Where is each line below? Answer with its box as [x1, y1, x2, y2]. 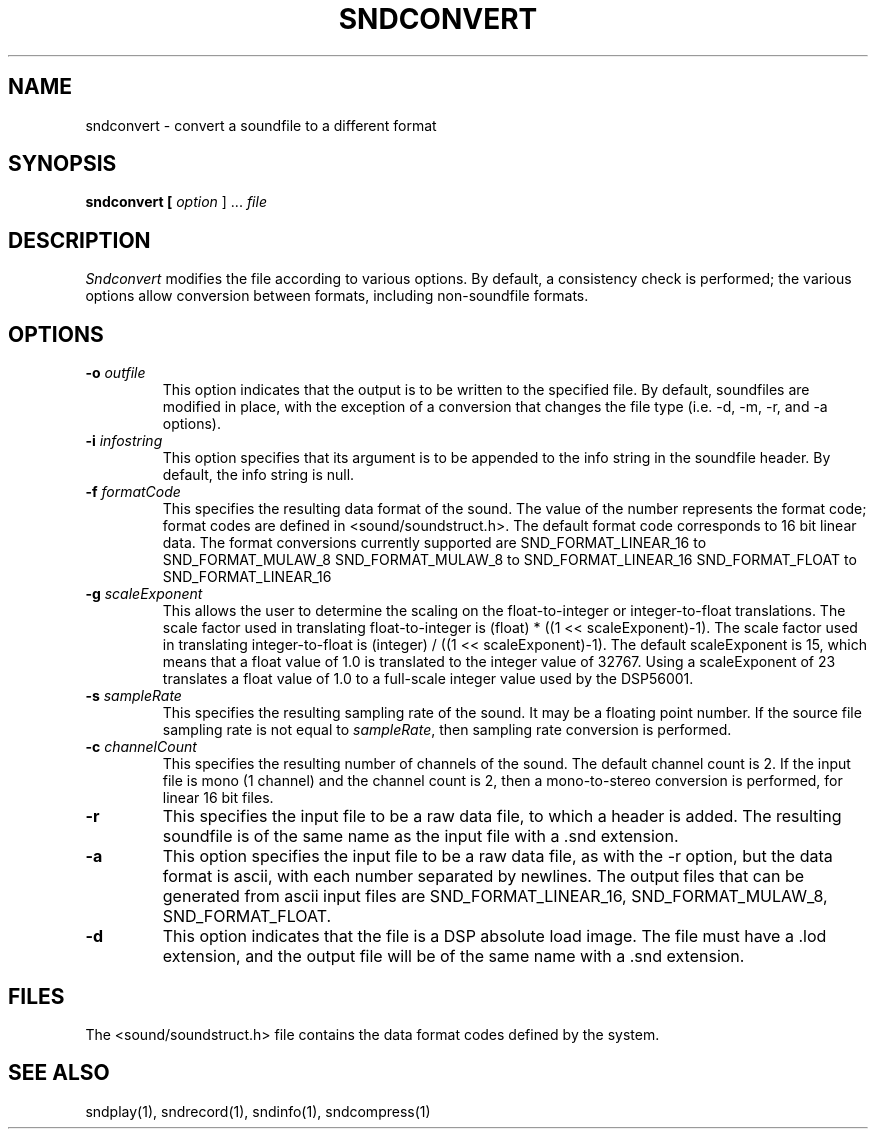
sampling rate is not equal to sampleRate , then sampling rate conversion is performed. [162, 721, 732, 739]
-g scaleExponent [85, 585, 203, 603]
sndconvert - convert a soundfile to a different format [85, 116, 437, 134]
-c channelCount [85, 738, 197, 756]
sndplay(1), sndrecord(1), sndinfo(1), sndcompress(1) [85, 1102, 431, 1120]
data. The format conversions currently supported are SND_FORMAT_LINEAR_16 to [162, 534, 707, 552]
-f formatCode [85, 483, 181, 501]
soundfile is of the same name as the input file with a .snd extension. [162, 826, 679, 847]
